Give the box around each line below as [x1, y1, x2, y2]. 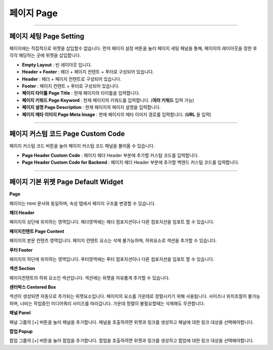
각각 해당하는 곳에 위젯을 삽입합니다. [9, 52, 81, 58]
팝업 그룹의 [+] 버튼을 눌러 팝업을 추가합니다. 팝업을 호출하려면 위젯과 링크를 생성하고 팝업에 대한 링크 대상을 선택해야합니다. [9, 337, 254, 344]
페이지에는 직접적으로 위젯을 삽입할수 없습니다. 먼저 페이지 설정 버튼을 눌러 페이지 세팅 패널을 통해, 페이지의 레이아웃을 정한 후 [9, 46, 257, 52]
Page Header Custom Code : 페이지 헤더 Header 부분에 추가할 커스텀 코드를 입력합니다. [22, 152, 199, 158]
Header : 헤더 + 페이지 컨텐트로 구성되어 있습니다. [22, 76, 121, 82]
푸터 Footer [9, 247, 33, 253]
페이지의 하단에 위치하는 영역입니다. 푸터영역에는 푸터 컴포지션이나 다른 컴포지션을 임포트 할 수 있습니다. [9, 256, 214, 262]
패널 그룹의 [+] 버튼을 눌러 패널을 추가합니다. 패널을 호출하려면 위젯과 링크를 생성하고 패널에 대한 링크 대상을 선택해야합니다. [9, 319, 254, 325]
